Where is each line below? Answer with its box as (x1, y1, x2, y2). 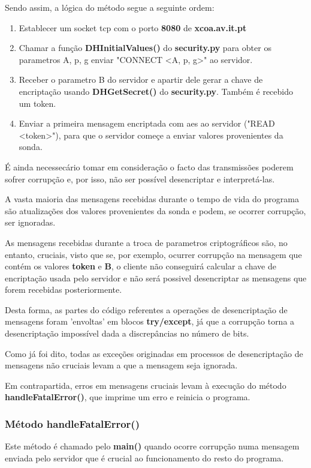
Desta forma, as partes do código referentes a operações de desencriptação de (5, 303, 288, 316)
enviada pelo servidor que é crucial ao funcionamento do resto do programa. (5, 451, 284, 464)
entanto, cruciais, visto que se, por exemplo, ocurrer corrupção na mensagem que (5, 248, 302, 260)
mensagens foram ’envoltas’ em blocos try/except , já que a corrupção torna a (5, 315, 295, 328)
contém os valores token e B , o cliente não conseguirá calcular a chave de (5, 260, 276, 272)
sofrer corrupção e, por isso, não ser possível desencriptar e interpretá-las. (5, 172, 275, 185)
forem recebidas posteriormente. (5, 283, 122, 296)
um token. (19, 97, 56, 109)
